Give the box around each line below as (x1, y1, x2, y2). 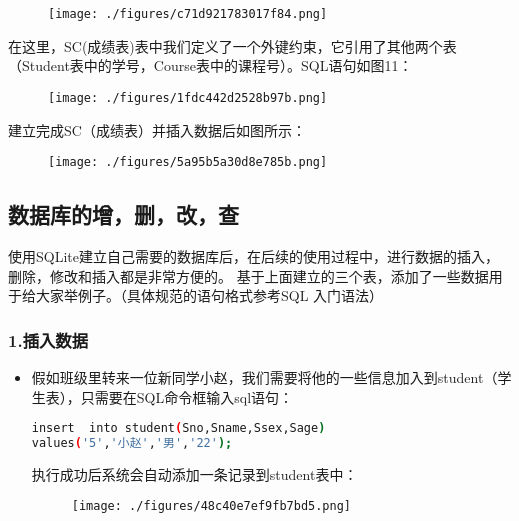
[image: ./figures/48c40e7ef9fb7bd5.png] (71, 499, 351, 514)
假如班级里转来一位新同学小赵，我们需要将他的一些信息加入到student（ (31, 366, 498, 387)
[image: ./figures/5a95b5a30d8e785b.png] (48, 155, 328, 170)
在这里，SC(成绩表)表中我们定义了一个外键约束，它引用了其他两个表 (8, 35, 457, 56)
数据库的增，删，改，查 (8, 199, 239, 230)
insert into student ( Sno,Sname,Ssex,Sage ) (31, 421, 326, 436)
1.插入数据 (8, 327, 89, 352)
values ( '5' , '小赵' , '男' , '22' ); (31, 436, 233, 451)
